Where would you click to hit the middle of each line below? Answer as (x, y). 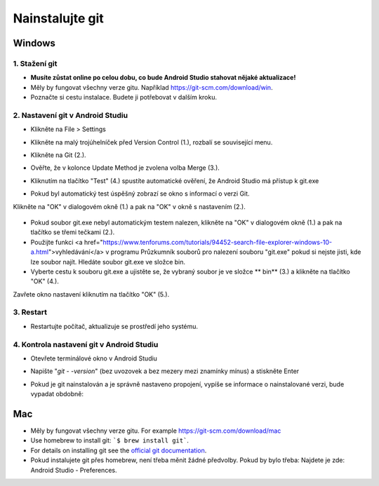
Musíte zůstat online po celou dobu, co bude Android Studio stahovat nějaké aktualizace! (163, 78)
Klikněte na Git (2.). (59, 155)
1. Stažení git (35, 63)
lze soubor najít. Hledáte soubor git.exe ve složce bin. (108, 262)
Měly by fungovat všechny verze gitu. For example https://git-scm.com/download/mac (156, 431)
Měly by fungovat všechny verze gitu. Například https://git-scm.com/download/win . (152, 87)
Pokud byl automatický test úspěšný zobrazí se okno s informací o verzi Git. (140, 194)
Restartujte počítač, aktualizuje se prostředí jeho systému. (114, 326)
